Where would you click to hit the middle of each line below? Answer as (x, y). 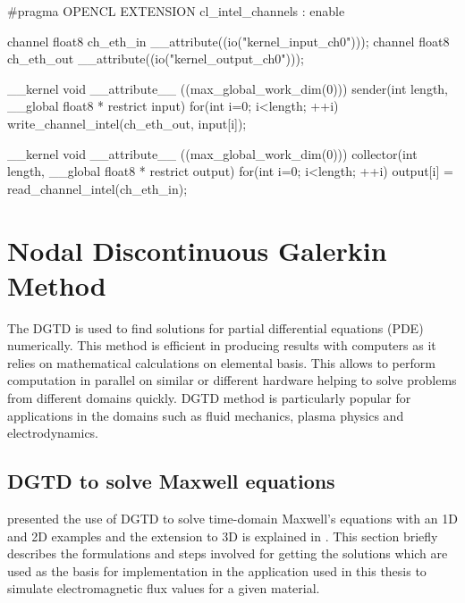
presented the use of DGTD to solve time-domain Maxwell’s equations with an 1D (232, 519)
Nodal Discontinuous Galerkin (197, 250)
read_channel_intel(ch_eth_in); (97, 188)
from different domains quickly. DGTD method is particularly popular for (209, 398)
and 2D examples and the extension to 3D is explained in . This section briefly (223, 536)
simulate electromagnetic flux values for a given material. (164, 588)
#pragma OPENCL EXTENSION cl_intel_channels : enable (176, 11)
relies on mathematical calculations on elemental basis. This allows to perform (221, 362)
